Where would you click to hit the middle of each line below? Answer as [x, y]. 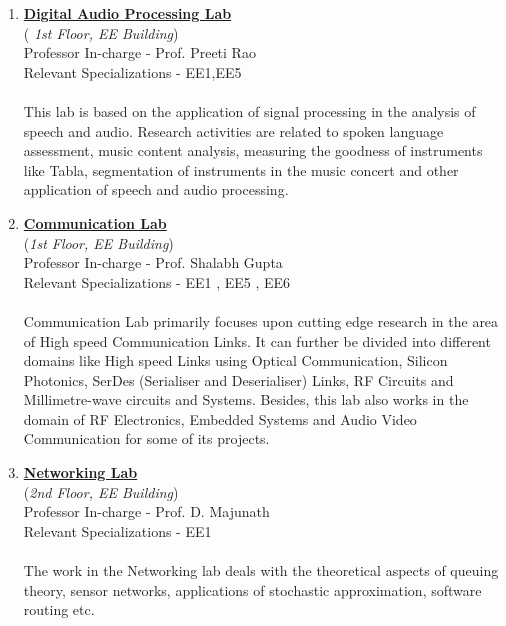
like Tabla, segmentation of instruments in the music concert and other [241, 169]
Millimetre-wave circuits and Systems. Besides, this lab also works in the [246, 399]
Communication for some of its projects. [146, 438]
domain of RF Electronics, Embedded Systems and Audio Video [220, 418]
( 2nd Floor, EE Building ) [101, 491]
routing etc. [59, 609]
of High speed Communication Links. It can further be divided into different [257, 340]
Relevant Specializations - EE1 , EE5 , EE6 [157, 281]
